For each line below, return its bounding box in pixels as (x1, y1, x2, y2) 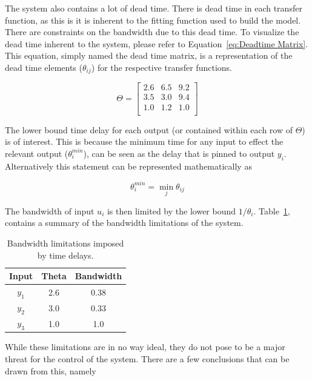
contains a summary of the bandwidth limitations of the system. (5, 216, 244, 229)
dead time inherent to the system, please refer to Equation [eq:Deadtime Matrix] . (5, 37, 308, 50)
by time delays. (37, 248, 94, 261)
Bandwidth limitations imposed (7, 237, 124, 250)
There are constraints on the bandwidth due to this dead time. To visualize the (5, 25, 299, 38)
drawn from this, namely (5, 364, 96, 377)
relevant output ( (5, 147, 68, 159)
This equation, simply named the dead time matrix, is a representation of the (5, 49, 293, 62)
